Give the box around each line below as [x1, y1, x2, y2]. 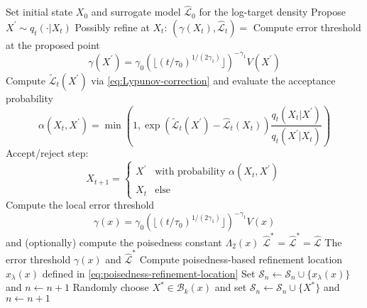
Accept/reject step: [6, 145, 89, 160]
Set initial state [6, 4, 73, 19]
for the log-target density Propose [199, 4, 346, 19]
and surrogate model [91, 4, 181, 19]
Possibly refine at [75, 19, 150, 34]
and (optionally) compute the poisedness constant [6, 234, 222, 249]
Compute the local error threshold [6, 197, 155, 212]
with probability [155, 167, 226, 177]
